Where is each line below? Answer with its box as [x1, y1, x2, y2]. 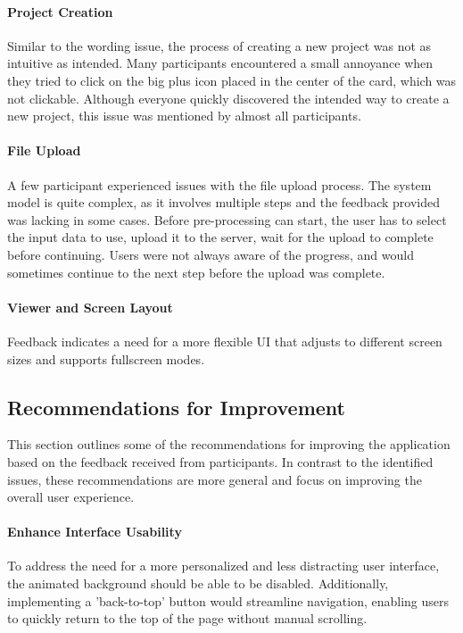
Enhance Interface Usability [7, 522, 182, 541]
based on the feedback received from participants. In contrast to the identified [7, 452, 434, 471]
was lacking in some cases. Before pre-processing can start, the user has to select [7, 210, 447, 229]
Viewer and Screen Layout [7, 297, 173, 316]
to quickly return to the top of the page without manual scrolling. [7, 609, 368, 628]
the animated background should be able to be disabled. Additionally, [7, 574, 389, 593]
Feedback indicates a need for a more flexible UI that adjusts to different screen [7, 331, 442, 350]
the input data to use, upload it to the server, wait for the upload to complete [7, 228, 434, 246]
